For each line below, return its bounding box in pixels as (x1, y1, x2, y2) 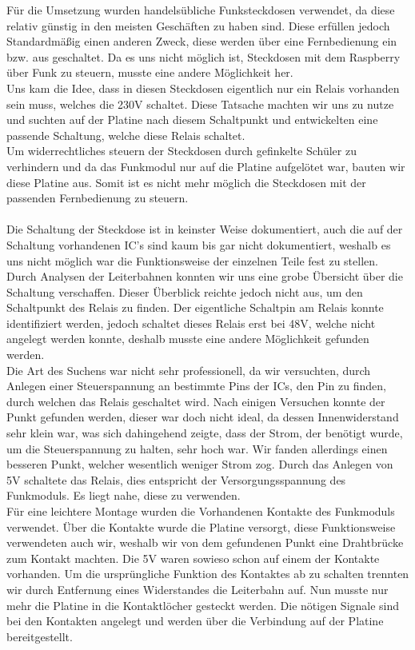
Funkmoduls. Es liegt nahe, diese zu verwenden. (6, 487, 241, 504)
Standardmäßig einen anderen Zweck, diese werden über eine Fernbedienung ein (6, 33, 397, 50)
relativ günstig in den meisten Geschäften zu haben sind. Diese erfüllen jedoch (6, 17, 390, 34)
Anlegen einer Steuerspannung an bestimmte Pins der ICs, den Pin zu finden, (6, 377, 386, 394)
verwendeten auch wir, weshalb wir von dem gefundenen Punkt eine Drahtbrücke (6, 534, 404, 551)
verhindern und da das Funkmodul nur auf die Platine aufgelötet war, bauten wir (6, 158, 405, 174)
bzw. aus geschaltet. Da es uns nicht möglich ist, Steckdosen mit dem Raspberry (6, 48, 401, 65)
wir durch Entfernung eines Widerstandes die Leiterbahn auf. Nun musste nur (6, 580, 389, 597)
